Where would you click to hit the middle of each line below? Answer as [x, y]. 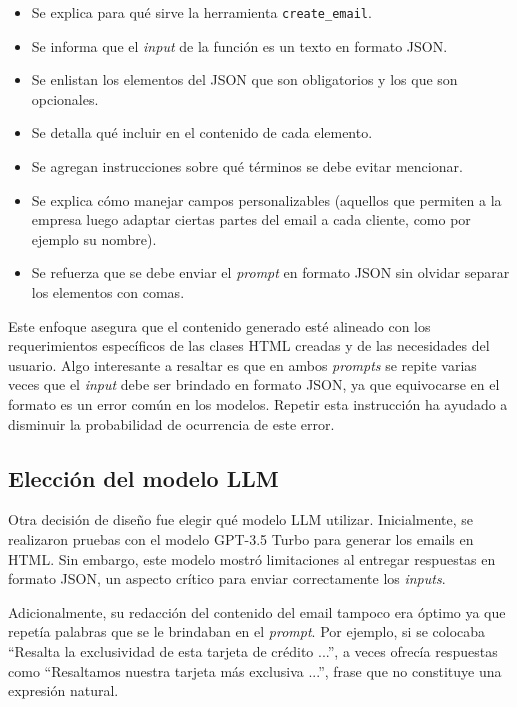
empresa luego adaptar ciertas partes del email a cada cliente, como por [251, 219]
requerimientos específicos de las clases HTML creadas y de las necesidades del [249, 345]
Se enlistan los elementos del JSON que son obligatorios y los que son [244, 79]
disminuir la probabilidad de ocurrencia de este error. [171, 423]
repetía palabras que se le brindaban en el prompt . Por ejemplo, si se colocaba [247, 631]
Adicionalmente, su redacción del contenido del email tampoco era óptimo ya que [257, 611]
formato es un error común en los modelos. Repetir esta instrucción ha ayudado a [258, 403]
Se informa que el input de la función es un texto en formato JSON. [239, 45]
